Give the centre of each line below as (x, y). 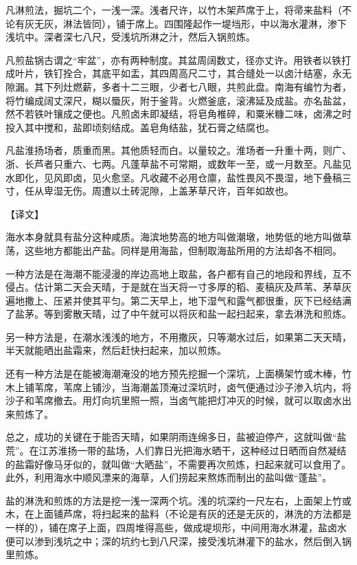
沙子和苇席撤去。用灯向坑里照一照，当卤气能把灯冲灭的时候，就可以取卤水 (174, 400)
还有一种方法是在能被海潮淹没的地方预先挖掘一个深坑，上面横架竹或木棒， (174, 374)
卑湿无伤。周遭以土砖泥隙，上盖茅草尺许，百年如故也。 (169, 191)
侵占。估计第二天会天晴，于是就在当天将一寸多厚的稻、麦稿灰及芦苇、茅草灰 (178, 287)
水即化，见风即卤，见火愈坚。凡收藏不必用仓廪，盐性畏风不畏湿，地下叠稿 (174, 177)
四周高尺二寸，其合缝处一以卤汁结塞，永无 (255, 73)
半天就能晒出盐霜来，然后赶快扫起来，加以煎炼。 (116, 350)
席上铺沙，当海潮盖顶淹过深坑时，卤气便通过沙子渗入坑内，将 (212, 387)
